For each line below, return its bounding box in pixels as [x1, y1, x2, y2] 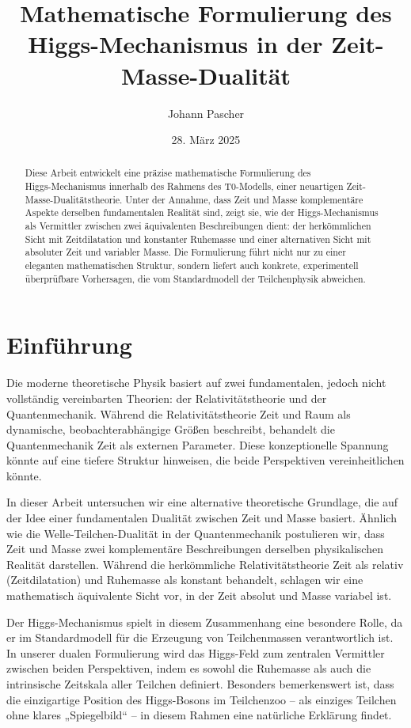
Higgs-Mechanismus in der [28, 28, 323, 60]
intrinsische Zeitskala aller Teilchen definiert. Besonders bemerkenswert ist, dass [6, 676, 394, 692]
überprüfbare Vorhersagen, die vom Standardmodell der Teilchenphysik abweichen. [25, 271, 366, 285]
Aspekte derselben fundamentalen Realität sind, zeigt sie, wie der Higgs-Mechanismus [25, 206, 379, 219]
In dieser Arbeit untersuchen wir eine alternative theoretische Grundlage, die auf [6, 494, 398, 510]
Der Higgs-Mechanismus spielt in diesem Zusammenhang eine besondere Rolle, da [6, 613, 403, 630]
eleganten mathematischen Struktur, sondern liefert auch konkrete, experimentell [25, 259, 359, 272]
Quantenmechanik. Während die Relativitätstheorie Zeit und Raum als [6, 405, 351, 422]
